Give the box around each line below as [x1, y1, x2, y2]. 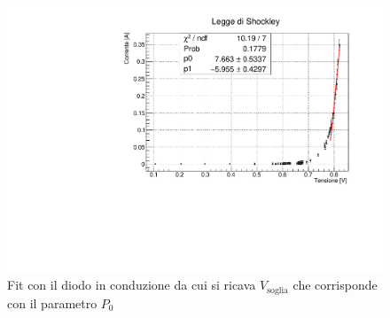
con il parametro [7, 293, 97, 312]
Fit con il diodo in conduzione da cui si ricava [7, 275, 256, 294]
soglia [267, 285, 289, 295]
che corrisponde [292, 275, 378, 294]
